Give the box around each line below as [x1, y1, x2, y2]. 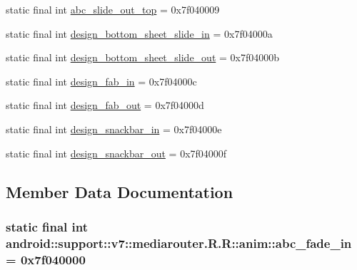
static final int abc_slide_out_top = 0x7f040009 [6, 2, 220, 16]
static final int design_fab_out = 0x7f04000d [6, 98, 204, 113]
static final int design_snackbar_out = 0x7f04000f [6, 145, 227, 160]
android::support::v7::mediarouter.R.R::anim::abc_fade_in [6, 234, 352, 251]
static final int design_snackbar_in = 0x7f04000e [6, 121, 222, 136]
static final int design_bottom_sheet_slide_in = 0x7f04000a [6, 26, 273, 41]
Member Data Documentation [6, 180, 233, 202]
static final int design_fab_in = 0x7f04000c [6, 73, 197, 88]
